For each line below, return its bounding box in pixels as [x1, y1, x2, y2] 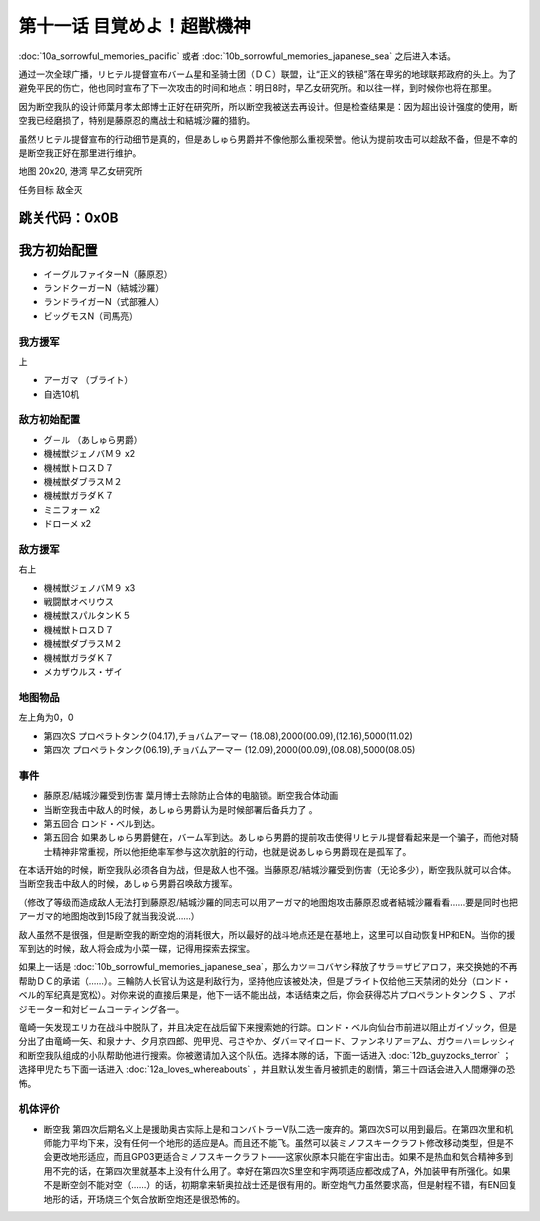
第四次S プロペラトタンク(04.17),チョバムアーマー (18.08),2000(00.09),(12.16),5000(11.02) [43, 730, 414, 742]
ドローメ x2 [43, 518, 92, 530]
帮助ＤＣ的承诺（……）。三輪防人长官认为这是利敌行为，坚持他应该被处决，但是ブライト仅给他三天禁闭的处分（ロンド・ [18, 975, 512, 987]
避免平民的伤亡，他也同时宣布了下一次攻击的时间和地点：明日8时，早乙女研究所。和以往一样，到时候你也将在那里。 [18, 82, 497, 94]
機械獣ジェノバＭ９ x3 [43, 581, 136, 594]
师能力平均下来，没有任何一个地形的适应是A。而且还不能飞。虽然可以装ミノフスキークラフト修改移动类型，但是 [43, 1137, 505, 1149]
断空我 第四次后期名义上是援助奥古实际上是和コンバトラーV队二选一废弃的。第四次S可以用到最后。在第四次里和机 [43, 1123, 514, 1135]
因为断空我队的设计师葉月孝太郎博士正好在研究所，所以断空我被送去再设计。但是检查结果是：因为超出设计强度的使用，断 [18, 100, 518, 112]
